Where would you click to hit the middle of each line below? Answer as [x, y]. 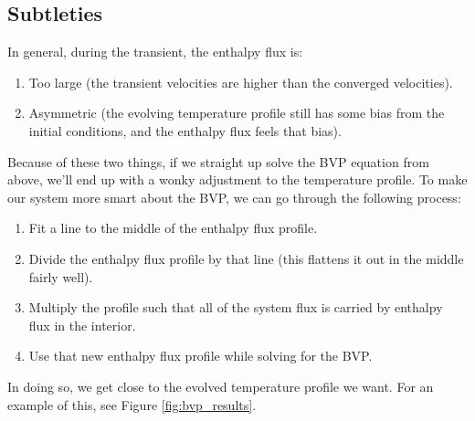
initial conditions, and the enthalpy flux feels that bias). [185, 130]
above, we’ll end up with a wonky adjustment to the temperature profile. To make [237, 179]
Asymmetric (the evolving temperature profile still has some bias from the [237, 113]
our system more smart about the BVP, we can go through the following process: [234, 197]
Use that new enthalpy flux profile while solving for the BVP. [201, 356]
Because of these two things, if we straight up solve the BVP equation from [218, 161]
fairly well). [61, 276]
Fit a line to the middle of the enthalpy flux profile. [173, 228]
